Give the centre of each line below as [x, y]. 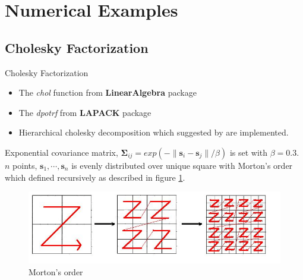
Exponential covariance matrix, [61, 152]
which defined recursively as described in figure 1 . [95, 177]
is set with [249, 152]
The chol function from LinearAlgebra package [108, 92]
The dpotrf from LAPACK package [85, 112]
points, [25, 165]
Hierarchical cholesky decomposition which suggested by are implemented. [154, 132]
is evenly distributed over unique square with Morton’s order [182, 165]
